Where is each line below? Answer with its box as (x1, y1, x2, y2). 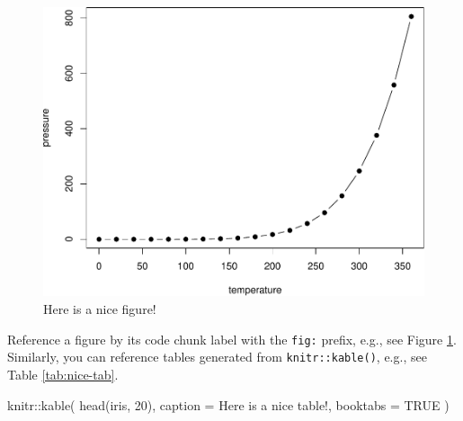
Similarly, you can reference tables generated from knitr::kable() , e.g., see (7, 347, 427, 366)
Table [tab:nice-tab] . (7, 364, 119, 383)
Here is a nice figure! (43, 300, 156, 318)
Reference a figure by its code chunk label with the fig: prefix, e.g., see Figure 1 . (7, 329, 457, 348)
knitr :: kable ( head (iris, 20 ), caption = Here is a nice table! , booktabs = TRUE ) (7, 395, 450, 414)
